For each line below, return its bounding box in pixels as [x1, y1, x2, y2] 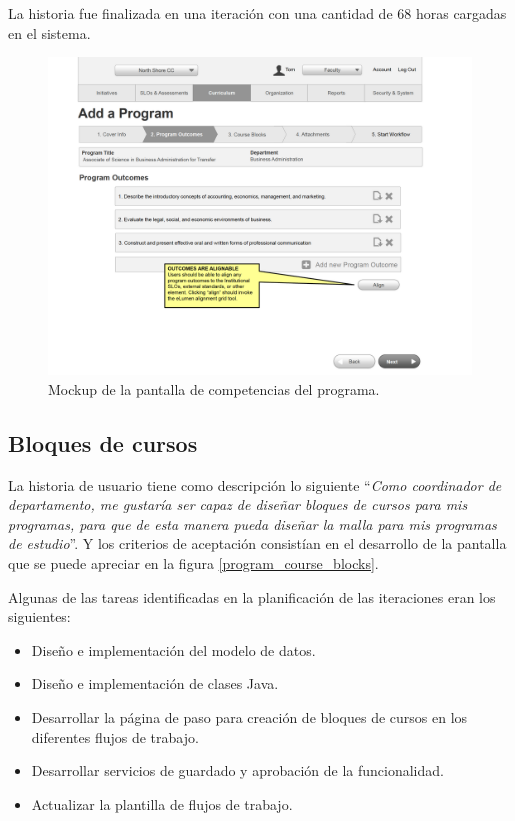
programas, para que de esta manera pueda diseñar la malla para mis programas [8, 513, 497, 534]
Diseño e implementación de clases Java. [31, 673, 279, 694]
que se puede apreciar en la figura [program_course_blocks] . [8, 552, 379, 573]
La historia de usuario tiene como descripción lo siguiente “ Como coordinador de [8, 474, 502, 495]
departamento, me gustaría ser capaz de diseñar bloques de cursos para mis [8, 494, 468, 515]
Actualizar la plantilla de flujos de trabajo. [31, 793, 293, 814]
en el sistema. [8, 22, 91, 43]
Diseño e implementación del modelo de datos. [31, 639, 316, 660]
